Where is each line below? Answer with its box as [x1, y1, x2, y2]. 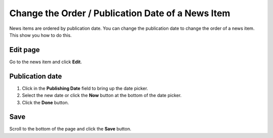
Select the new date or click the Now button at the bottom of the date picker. [22, 93, 182, 99]
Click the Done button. [22, 99, 69, 106]
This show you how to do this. [9, 32, 72, 38]
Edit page [9, 45, 40, 54]
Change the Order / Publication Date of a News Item [9, 8, 231, 19]
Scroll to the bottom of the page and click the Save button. [9, 126, 131, 132]
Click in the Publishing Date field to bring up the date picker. [22, 85, 149, 91]
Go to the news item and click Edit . [9, 59, 82, 65]
